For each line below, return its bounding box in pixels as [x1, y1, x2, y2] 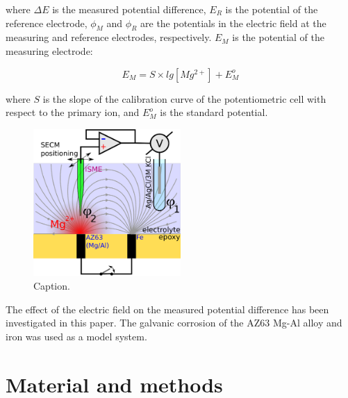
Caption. [33, 278, 70, 292]
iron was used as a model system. [6, 329, 147, 343]
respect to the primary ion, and [6, 105, 140, 119]
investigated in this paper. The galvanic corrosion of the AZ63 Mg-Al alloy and [6, 315, 342, 330]
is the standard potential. [160, 105, 268, 119]
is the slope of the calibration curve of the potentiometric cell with [42, 91, 326, 106]
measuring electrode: [6, 43, 93, 58]
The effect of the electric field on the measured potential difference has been [6, 301, 329, 316]
